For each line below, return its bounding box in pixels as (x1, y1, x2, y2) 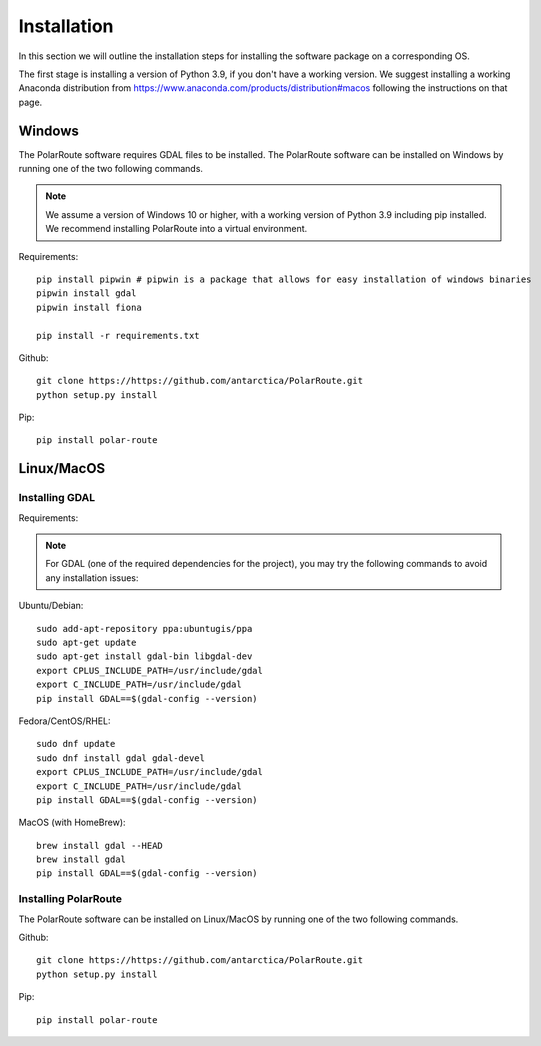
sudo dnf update (36, 738, 116, 750)
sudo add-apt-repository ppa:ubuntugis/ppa (36, 623, 253, 634)
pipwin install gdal (36, 288, 137, 299)
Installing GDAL (18, 491, 96, 505)
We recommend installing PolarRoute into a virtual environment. (45, 223, 308, 235)
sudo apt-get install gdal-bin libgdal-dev (36, 651, 253, 662)
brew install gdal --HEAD (36, 840, 164, 851)
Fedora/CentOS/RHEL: (18, 715, 111, 727)
